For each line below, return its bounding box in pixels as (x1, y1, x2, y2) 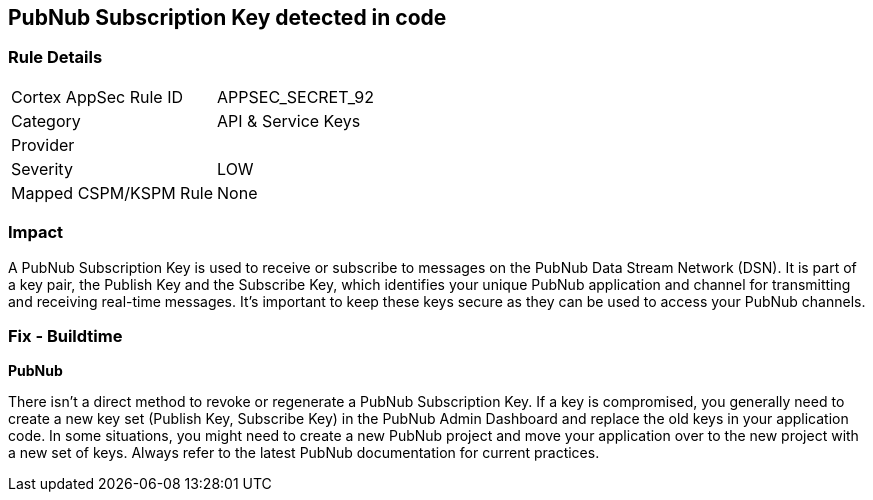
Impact (8, 222, 64, 243)
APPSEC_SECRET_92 (217, 86, 374, 107)
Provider (11, 134, 75, 155)
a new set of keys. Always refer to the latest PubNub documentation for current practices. (8, 444, 600, 462)
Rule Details (8, 47, 103, 68)
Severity (11, 158, 73, 179)
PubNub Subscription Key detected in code (8, 5, 447, 30)
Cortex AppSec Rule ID (11, 86, 184, 107)
